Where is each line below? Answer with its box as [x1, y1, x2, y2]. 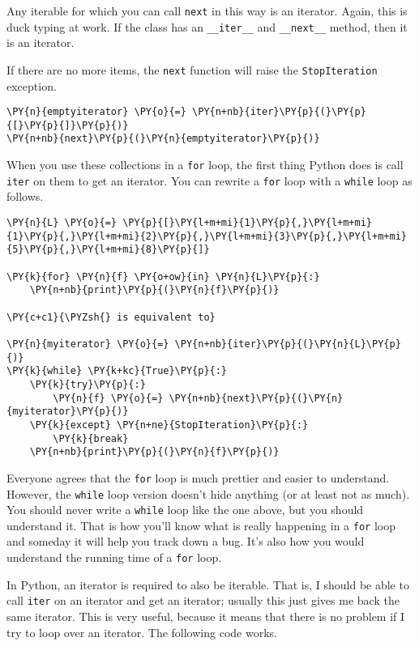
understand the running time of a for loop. [6, 549, 222, 566]
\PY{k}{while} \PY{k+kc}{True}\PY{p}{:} [6, 365, 228, 377]
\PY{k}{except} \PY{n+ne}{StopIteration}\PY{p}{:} [29, 419, 309, 431]
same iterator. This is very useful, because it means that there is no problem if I [6, 607, 405, 624]
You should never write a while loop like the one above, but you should [6, 501, 364, 518]
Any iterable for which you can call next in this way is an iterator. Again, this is [6, 2, 408, 19]
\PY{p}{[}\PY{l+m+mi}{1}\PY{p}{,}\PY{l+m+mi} [122, 217, 373, 229]
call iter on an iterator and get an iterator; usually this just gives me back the [6, 592, 400, 609]
